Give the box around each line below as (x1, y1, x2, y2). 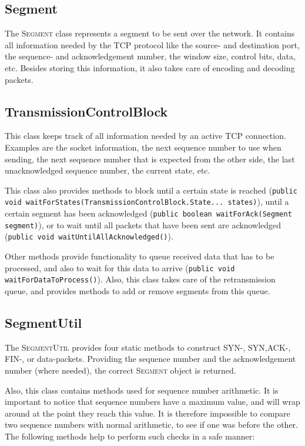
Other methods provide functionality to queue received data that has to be (5, 250, 274, 262)
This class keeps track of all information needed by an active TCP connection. (5, 129, 286, 142)
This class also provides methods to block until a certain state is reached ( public (5, 184, 297, 196)
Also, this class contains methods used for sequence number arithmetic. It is (5, 384, 279, 396)
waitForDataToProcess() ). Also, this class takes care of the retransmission (5, 273, 276, 285)
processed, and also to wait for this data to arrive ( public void (5, 261, 235, 274)
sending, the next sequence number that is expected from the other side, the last (5, 152, 295, 165)
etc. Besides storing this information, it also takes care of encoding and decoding (5, 61, 295, 74)
